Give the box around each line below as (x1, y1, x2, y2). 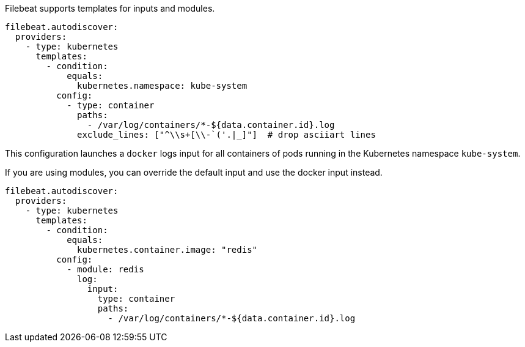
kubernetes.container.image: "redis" (77, 245, 258, 255)
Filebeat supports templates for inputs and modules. (5, 3, 215, 13)
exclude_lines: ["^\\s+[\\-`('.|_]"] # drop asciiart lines (77, 130, 376, 140)
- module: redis (67, 264, 144, 274)
